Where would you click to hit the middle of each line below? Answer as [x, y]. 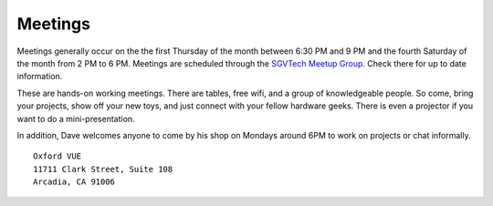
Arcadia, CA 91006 [74, 182]
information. [40, 77]
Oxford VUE [58, 156]
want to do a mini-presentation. [76, 118]
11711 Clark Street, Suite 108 [103, 169]
